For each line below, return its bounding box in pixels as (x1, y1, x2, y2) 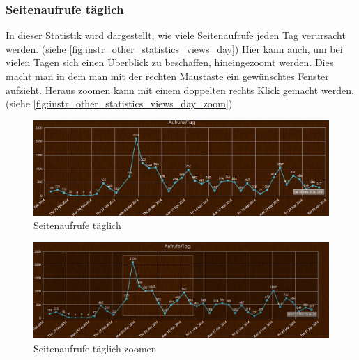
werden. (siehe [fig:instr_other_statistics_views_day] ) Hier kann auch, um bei (6, 41, 343, 56)
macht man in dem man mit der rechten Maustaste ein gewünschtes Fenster (6, 69, 329, 83)
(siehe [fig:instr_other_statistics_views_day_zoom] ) (6, 96, 233, 111)
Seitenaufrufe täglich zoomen (33, 341, 157, 355)
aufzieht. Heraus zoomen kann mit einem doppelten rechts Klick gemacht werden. (6, 82, 354, 97)
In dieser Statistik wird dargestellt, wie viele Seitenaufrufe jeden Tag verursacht (6, 28, 346, 42)
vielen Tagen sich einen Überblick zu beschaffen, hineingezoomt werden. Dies (6, 55, 334, 70)
